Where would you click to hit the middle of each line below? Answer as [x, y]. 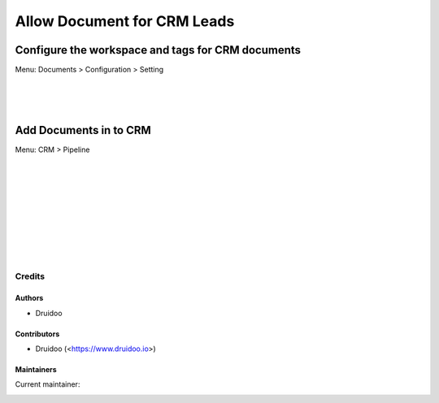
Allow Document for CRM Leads [125, 21]
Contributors [37, 334]
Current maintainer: [48, 384]
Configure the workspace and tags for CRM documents [158, 50]
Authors [29, 298]
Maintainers [36, 369]
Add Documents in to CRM [83, 130]
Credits [30, 276]
